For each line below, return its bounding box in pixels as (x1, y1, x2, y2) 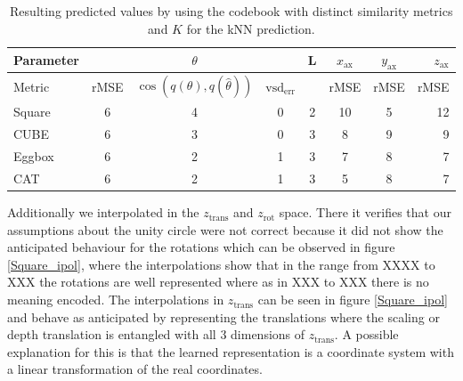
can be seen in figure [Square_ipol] (257, 290, 448, 309)
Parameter (13, 50, 79, 69)
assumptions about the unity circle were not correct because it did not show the (7, 220, 443, 239)
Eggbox (13, 147, 54, 166)
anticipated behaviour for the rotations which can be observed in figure (7, 238, 395, 256)
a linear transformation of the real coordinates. (7, 360, 263, 378)
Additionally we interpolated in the (7, 203, 199, 222)
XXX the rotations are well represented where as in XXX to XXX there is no (7, 272, 429, 291)
